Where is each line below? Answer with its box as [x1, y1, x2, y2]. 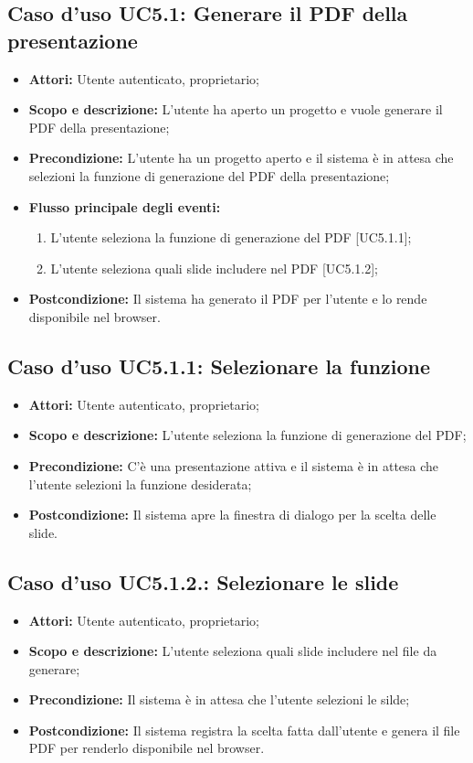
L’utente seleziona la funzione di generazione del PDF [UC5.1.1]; [50, 228, 412, 247]
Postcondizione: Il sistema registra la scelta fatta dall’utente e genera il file [28, 720, 460, 739]
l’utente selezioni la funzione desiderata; [28, 474, 252, 493]
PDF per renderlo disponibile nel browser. [28, 738, 265, 758]
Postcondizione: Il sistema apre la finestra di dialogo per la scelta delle [28, 505, 436, 524]
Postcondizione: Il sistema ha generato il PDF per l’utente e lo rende [28, 289, 427, 308]
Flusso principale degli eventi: [28, 197, 221, 216]
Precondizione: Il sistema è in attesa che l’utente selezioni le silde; [28, 690, 410, 709]
